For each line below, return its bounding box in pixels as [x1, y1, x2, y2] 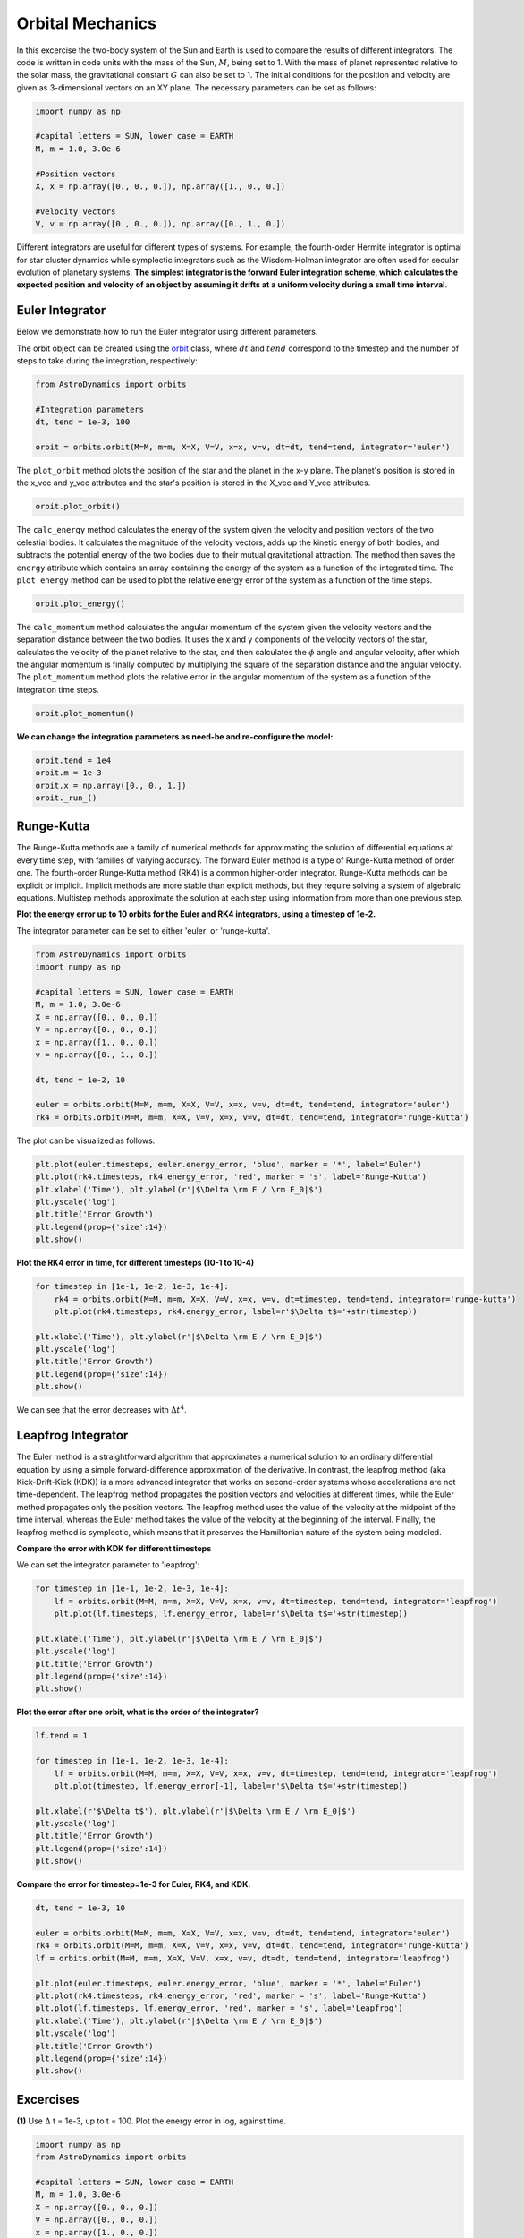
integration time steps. [16, 684, 99, 695]
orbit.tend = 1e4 [35, 755, 112, 765]
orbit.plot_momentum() [35, 708, 135, 718]
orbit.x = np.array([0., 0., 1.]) [35, 780, 187, 790]
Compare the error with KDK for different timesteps [16, 1542, 212, 1553]
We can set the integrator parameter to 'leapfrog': [16, 1559, 200, 1570]
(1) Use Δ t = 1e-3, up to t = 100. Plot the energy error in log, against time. [16, 2115, 286, 2126]
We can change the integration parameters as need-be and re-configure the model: [16, 730, 334, 742]
